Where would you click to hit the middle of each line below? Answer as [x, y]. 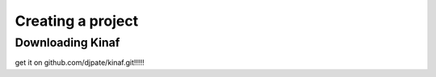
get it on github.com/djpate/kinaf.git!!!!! [80, 63]
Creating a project [77, 21]
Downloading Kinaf [67, 43]
